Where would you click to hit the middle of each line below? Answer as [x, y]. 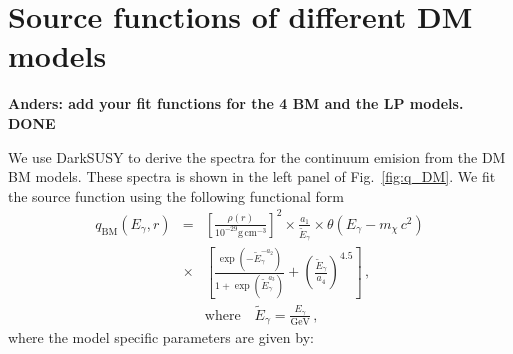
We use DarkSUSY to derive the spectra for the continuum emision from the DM [257, 156]
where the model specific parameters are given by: [161, 337]
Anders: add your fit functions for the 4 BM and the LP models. [236, 103]
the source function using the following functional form [176, 195]
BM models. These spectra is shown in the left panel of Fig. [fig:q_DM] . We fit [252, 176]
